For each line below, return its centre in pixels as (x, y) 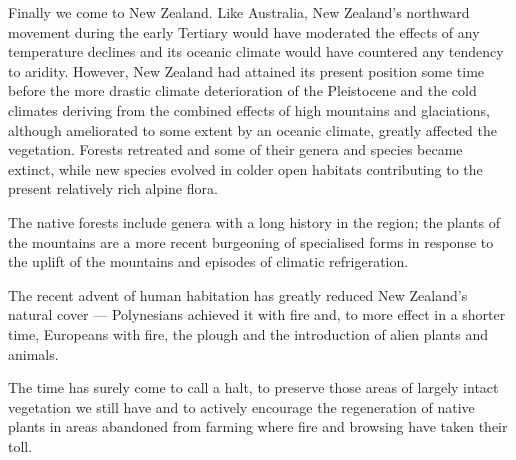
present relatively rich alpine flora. (113, 188)
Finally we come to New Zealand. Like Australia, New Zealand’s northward (239, 12)
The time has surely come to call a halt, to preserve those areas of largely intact (253, 387)
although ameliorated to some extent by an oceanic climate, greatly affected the (252, 129)
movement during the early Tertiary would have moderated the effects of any (244, 31)
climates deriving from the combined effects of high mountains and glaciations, (249, 109)
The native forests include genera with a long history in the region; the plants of (254, 221)
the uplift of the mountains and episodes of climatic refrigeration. (208, 261)
